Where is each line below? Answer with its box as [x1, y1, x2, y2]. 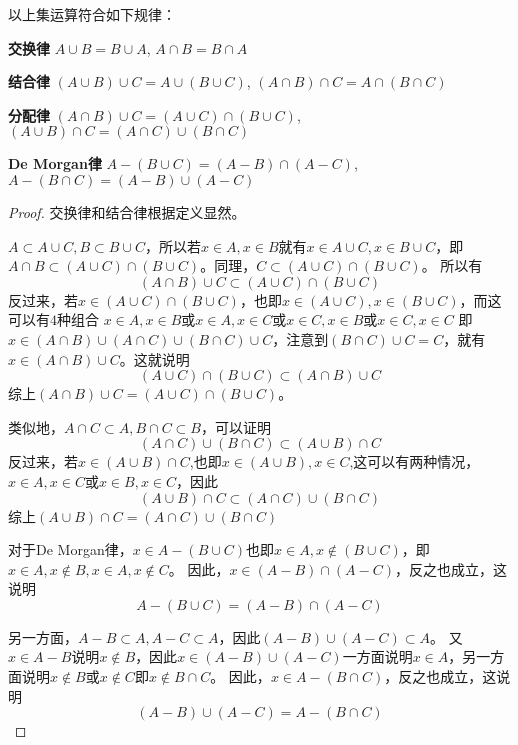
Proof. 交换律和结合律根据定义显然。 [8, 201, 246, 222]
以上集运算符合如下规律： [8, 4, 176, 24]
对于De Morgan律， [8, 539, 133, 560]
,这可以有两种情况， [349, 451, 480, 472]
